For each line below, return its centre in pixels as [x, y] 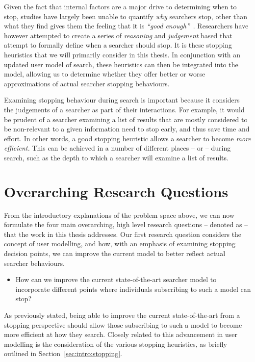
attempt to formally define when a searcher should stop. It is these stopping [118, 45]
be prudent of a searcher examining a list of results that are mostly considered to [126, 119]
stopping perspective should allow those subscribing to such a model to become [123, 324]
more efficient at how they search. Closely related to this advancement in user [121, 334]
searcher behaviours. [34, 263]
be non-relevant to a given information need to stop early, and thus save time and [127, 129]
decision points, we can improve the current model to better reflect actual [115, 253]
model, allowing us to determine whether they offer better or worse [105, 74]
